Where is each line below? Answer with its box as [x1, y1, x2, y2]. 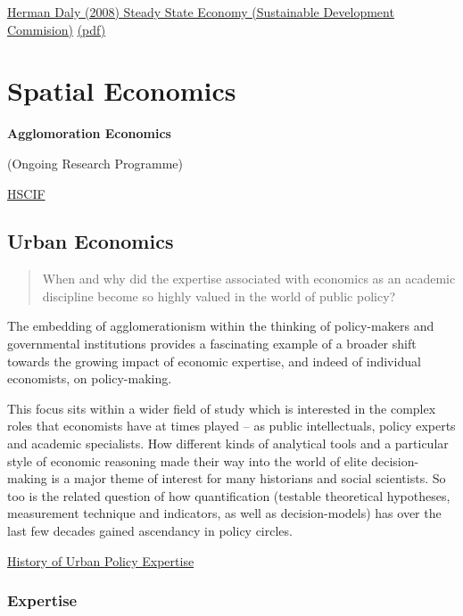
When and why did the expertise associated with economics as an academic [42, 269, 456, 288]
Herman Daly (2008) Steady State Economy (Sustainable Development [7, 3, 394, 21]
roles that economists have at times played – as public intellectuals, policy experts [7, 416, 456, 435]
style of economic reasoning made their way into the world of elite [7, 451, 368, 470]
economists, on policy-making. [7, 369, 172, 388]
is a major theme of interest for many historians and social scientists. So [51, 469, 446, 488]
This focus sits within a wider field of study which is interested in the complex [7, 398, 436, 417]
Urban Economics [7, 227, 174, 255]
